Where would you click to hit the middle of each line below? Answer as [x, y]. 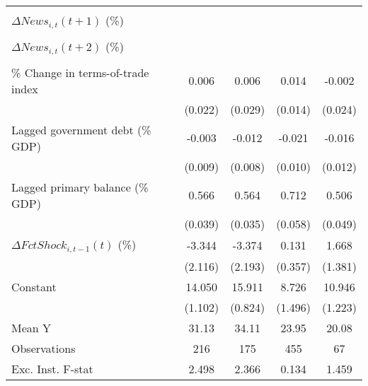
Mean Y [31, 327]
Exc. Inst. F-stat [52, 368]
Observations [44, 348]
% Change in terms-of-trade [80, 72]
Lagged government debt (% [81, 129]
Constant [34, 286]
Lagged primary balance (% [80, 187]
